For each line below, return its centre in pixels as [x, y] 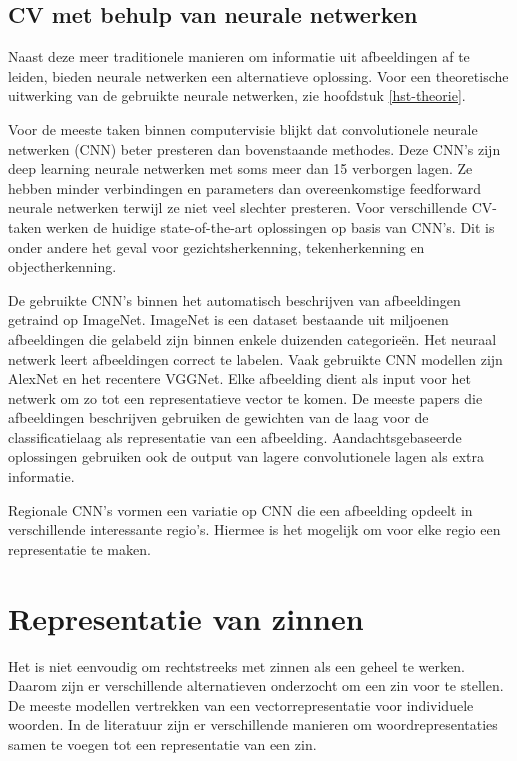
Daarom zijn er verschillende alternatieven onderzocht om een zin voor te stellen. [256, 685]
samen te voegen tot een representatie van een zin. [162, 743]
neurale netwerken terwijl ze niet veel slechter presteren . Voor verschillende [237, 207]
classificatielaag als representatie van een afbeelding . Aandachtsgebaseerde [235, 436]
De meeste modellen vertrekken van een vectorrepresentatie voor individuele [241, 704]
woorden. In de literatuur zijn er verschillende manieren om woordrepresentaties [253, 724]
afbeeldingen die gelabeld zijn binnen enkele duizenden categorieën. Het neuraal [252, 338]
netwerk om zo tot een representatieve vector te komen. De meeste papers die [245, 397]
